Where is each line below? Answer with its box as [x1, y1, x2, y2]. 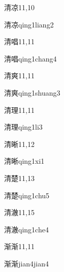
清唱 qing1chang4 [4, 53, 57, 64]
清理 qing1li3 [4, 122, 43, 132]
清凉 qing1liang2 [4, 19, 54, 29]
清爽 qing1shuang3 [4, 87, 60, 98]
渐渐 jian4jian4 [4, 258, 49, 268]
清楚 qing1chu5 [4, 190, 50, 200]
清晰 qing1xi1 [4, 156, 45, 166]
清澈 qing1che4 [4, 224, 49, 234]
